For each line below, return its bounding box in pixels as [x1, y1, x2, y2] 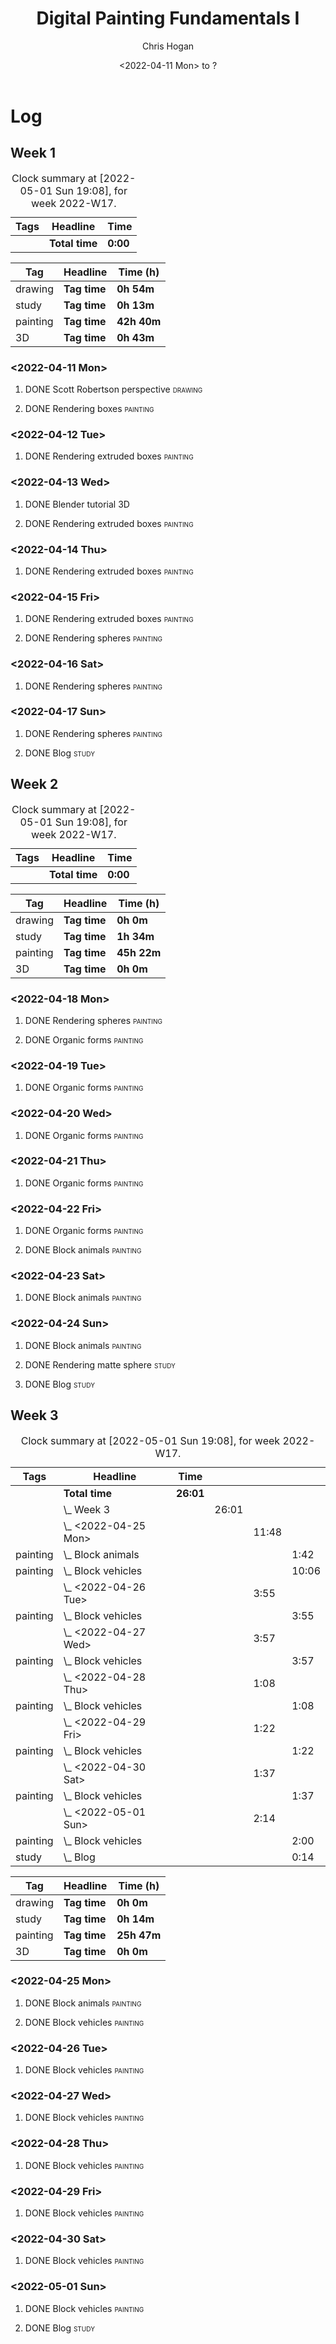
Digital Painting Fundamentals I [36, 7, 300, 30]
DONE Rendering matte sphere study [24, 1358, 176, 1371]
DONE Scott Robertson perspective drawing [24, 383, 203, 396]
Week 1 [10, 145, 56, 162]
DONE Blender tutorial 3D [24, 498, 130, 510]
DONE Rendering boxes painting [24, 403, 155, 415]
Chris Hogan [141, 40, 195, 52]
